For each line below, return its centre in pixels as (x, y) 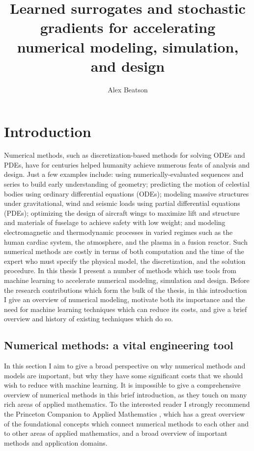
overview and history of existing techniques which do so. (89, 319)
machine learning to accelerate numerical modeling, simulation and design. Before (127, 280)
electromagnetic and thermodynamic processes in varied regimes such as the (118, 232)
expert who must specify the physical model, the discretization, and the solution (125, 261)
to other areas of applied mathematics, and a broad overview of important (116, 433)
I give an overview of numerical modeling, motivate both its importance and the (125, 299)
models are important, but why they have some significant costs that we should (124, 375)
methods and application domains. (56, 442)
